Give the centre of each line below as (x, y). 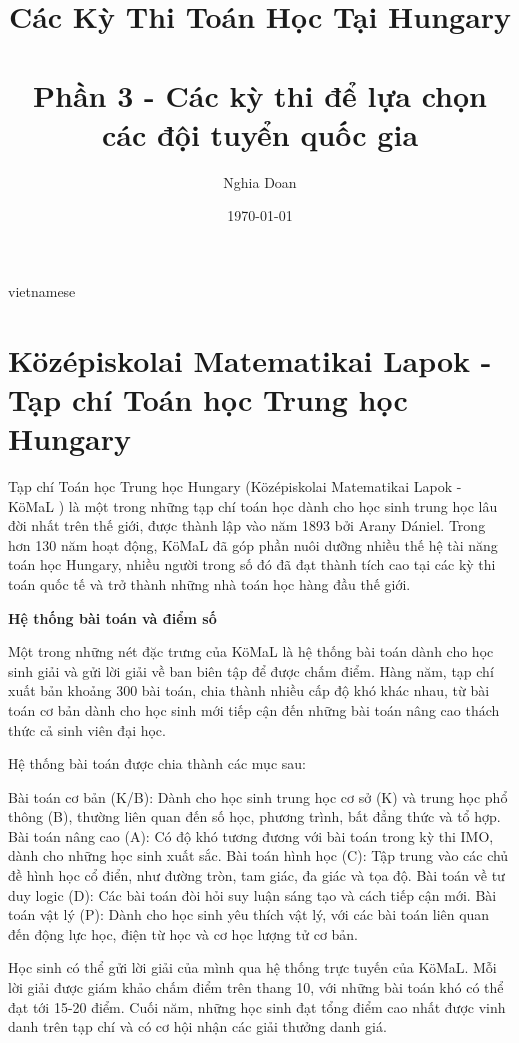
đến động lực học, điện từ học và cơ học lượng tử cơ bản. (183, 933)
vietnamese (42, 290)
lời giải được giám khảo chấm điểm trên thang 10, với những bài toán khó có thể (256, 987)
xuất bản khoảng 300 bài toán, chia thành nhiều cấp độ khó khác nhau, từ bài (249, 690)
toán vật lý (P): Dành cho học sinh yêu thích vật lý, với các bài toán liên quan (249, 914)
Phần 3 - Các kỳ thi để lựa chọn (260, 94)
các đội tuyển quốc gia (260, 133)
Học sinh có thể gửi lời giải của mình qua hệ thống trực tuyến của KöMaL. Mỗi (252, 967)
